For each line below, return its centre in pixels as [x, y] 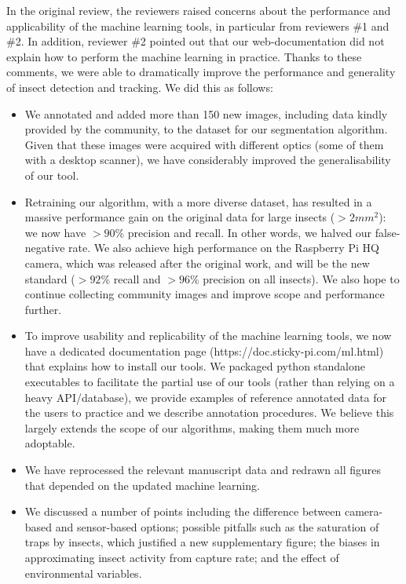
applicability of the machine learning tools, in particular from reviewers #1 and [198, 26]
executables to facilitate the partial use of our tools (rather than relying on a [210, 382]
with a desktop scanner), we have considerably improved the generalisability [208, 160]
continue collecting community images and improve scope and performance [205, 294]
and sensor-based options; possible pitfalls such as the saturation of [217, 526]
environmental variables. [83, 573]
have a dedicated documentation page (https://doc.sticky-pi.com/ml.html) [204, 350]
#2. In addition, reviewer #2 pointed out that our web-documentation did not [196, 41]
